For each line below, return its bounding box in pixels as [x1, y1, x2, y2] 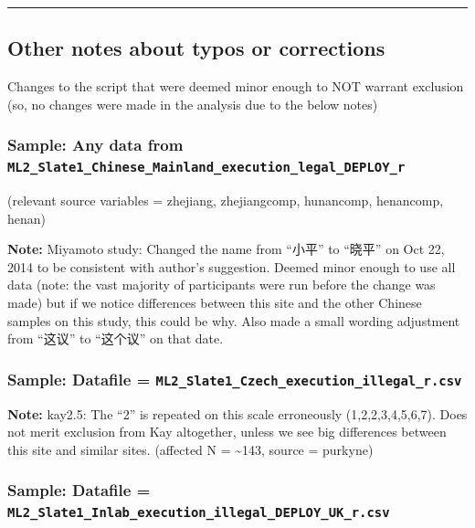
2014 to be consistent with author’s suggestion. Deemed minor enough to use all [7, 257, 456, 276]
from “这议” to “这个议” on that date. [7, 329, 224, 348]
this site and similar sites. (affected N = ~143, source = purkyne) [7, 439, 374, 459]
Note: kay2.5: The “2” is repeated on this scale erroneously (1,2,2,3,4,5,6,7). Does [7, 404, 468, 423]
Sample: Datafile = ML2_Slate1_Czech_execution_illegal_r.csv [7, 367, 462, 390]
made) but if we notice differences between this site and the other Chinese [7, 293, 422, 312]
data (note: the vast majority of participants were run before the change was [7, 275, 436, 294]
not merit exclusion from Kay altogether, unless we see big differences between [7, 422, 447, 441]
